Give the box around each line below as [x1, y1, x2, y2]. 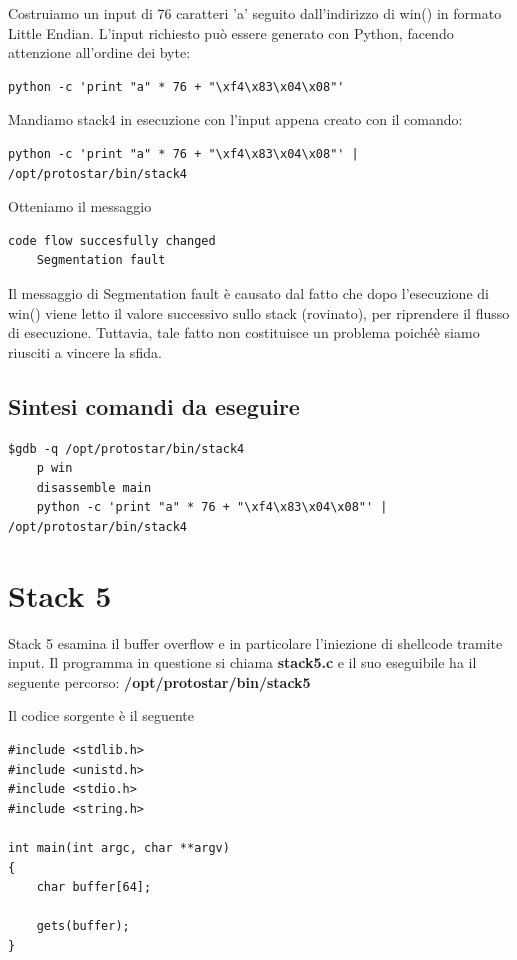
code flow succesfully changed [8, 233, 216, 248]
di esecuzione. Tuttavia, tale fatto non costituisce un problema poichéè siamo [8, 322, 480, 343]
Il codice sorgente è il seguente [8, 705, 195, 726]
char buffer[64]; [36, 880, 152, 895]
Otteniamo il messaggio [8, 196, 152, 217]
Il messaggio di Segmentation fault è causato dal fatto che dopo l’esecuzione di [8, 282, 489, 303]
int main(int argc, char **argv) [8, 840, 230, 855]
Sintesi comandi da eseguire [8, 390, 300, 421]
